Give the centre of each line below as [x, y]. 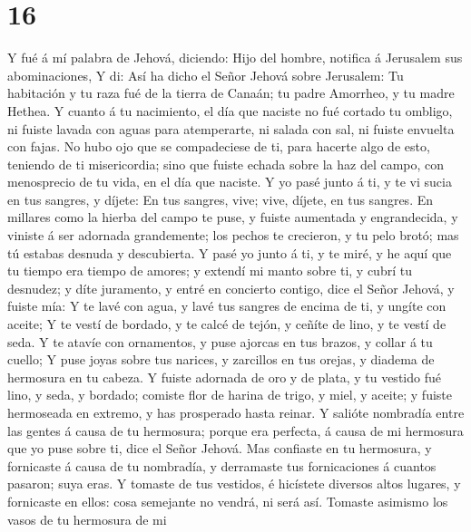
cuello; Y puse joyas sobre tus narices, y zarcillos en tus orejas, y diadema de [221, 359]
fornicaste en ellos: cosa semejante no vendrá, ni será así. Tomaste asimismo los [228, 501]
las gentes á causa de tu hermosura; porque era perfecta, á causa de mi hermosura [235, 430]
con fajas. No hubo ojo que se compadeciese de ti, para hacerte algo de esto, [219, 146]
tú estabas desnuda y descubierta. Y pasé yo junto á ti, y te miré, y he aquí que [230, 252]
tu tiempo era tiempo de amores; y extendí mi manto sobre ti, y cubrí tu [210, 271]
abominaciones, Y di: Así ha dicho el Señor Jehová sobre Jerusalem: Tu [206, 75]
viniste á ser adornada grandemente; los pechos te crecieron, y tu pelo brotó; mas [233, 235]
